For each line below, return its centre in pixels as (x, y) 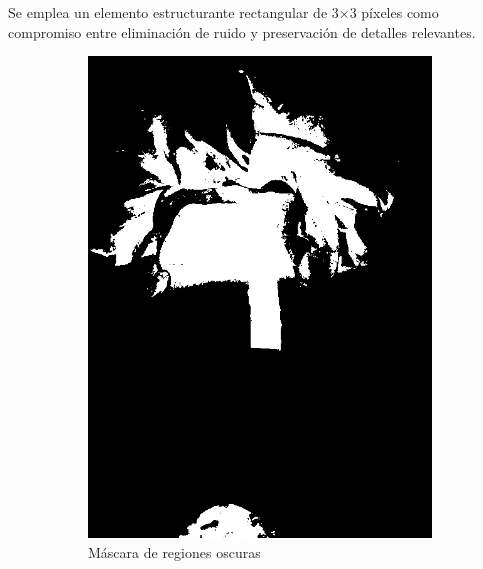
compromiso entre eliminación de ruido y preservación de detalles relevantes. (242, 31)
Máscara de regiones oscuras (174, 551)
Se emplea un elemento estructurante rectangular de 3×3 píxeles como (223, 12)
